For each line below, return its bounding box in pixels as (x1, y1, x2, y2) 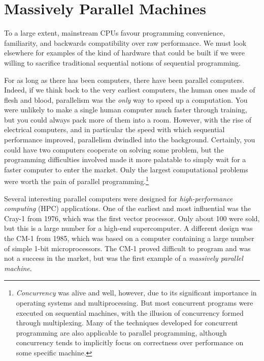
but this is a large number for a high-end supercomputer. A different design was (4, 223, 253, 233)
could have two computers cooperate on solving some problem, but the (4, 144, 224, 155)
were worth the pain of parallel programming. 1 (4, 174, 149, 187)
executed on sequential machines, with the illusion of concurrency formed (16, 307, 244, 318)
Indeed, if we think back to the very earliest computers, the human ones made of (4, 84, 255, 95)
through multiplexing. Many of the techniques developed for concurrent (16, 317, 238, 328)
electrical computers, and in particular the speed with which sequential (4, 124, 225, 135)
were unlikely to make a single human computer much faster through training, (4, 104, 247, 115)
